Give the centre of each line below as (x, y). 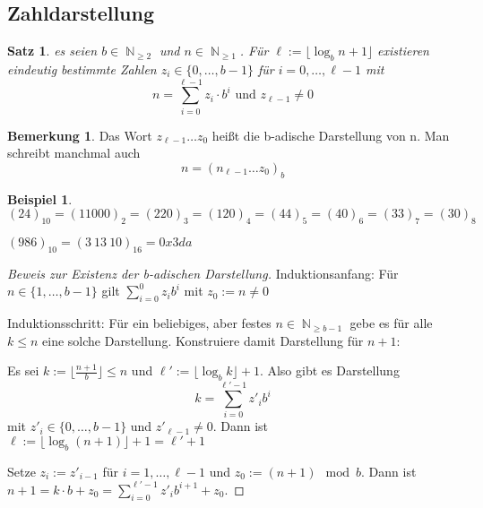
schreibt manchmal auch (74, 153)
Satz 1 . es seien (52, 51)
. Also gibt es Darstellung (329, 370)
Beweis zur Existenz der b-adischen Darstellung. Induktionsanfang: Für (203, 273)
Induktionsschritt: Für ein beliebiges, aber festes (139, 323)
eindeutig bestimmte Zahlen (82, 69)
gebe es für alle (391, 323)
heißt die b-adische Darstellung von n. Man (331, 135)
